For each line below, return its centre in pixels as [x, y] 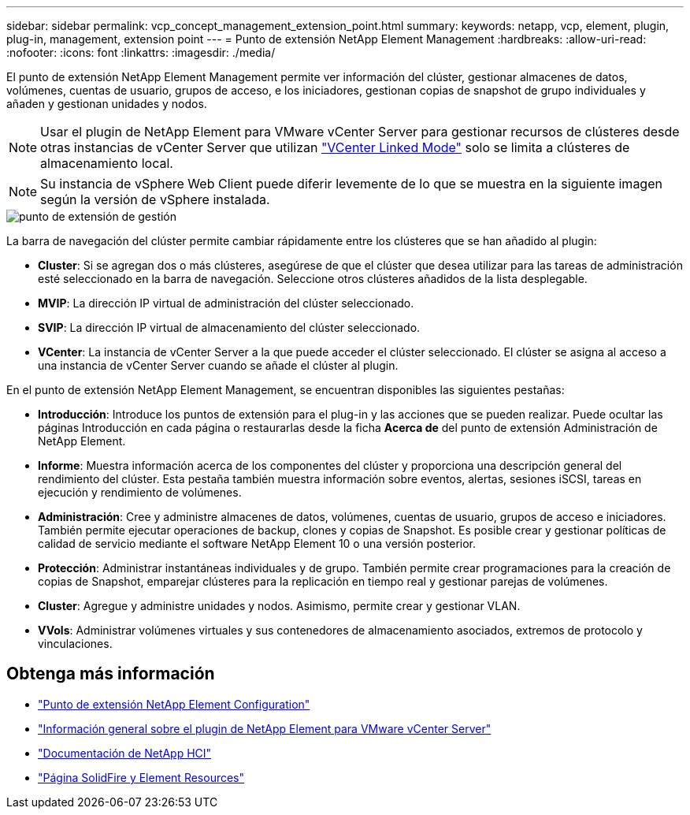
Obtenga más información [111, 674]
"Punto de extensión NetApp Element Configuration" [174, 704]
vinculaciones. [75, 644]
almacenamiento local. [107, 163]
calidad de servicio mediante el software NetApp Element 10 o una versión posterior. [257, 543]
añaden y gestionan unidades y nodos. [107, 104]
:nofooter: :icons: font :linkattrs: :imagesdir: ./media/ [141, 52]
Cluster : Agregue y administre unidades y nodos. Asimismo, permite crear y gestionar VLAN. [279, 606]
